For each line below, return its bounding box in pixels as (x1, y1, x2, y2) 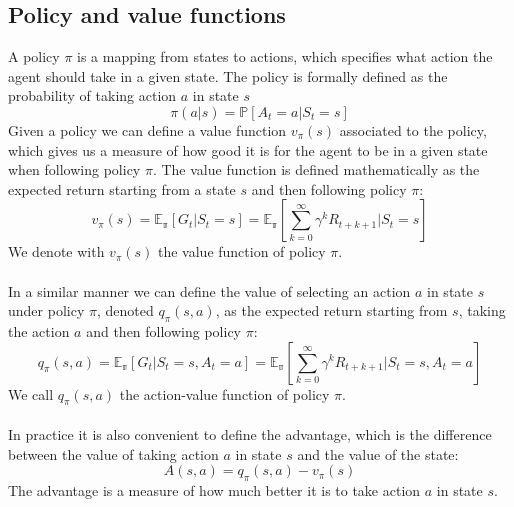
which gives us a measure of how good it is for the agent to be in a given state (8, 139, 488, 160)
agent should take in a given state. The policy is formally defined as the (8, 65, 448, 86)
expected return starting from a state (8, 178, 236, 199)
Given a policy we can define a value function (8, 119, 287, 140)
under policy (8, 300, 85, 321)
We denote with (8, 241, 105, 262)
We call (8, 383, 54, 404)
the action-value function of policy (119, 383, 330, 404)
